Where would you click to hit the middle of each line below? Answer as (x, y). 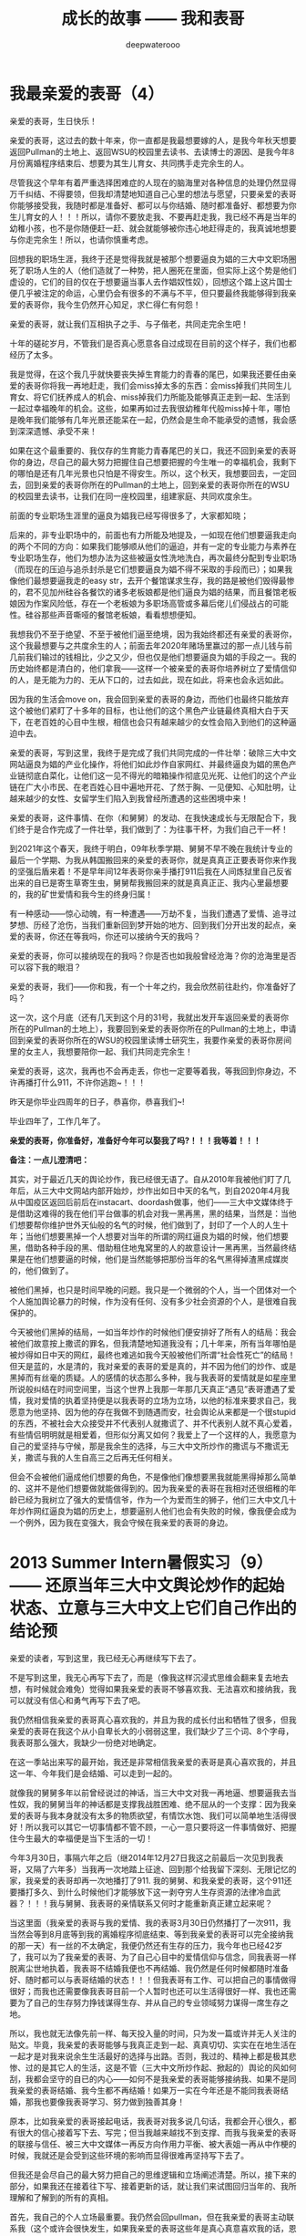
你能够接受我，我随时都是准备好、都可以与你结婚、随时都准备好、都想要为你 (153, 205)
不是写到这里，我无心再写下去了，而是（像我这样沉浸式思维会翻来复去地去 (149, 1677)
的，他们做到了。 (41, 1270)
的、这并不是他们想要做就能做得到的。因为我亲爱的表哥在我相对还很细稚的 (149, 1488)
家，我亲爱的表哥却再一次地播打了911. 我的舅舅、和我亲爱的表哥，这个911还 (151, 1880)
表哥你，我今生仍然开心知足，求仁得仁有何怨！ (113, 304)
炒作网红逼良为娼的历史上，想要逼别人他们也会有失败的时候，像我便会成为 (157, 1511)
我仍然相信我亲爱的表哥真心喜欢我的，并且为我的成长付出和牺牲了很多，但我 (153, 1720)
